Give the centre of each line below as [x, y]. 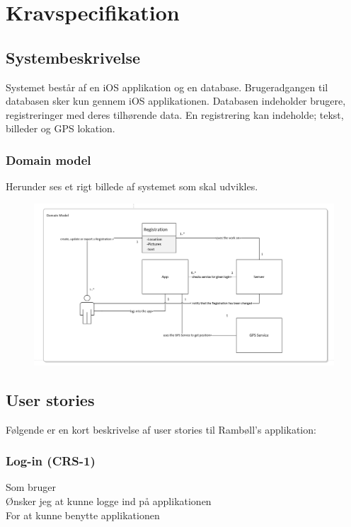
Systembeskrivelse [73, 57]
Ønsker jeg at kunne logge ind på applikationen [109, 500]
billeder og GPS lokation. [61, 128]
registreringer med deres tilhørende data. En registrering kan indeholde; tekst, [175, 114]
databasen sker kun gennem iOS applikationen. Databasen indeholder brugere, [176, 101]
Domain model [48, 160]
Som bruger [31, 487]
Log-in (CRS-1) [51, 461]
